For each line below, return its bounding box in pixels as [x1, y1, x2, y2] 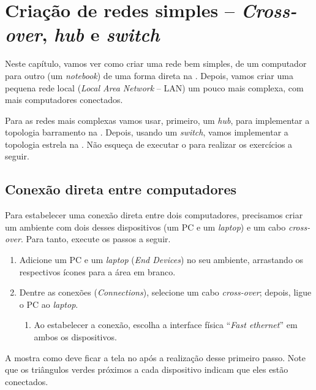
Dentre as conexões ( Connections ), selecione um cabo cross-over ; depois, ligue [19, 286, 312, 299]
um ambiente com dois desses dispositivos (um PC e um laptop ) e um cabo [5, 220, 286, 233]
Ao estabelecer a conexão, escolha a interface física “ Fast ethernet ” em [34, 318, 298, 331]
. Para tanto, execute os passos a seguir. [20, 232, 171, 245]
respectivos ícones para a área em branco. [19, 265, 176, 278]
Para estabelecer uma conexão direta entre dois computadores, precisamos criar [5, 208, 303, 221]
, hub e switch [42, 21, 160, 47]
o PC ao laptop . [19, 297, 78, 310]
